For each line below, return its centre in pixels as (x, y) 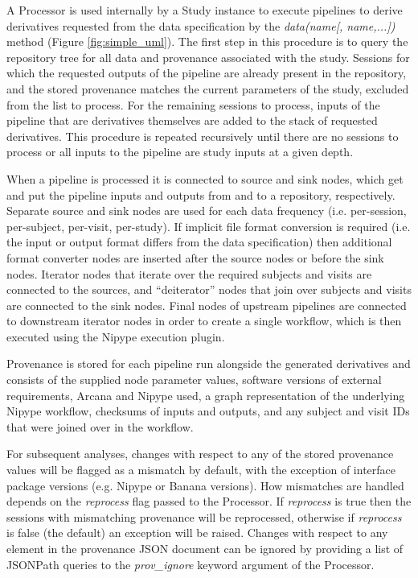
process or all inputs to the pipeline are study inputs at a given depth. (180, 152)
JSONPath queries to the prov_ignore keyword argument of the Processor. (191, 564)
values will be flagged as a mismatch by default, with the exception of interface (201, 470)
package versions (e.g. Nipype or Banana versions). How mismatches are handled (205, 485)
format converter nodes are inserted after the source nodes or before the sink (195, 257)
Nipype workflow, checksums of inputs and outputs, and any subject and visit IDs (208, 411)
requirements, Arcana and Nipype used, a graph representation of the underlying (206, 395)
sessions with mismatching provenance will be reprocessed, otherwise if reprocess (204, 516)
